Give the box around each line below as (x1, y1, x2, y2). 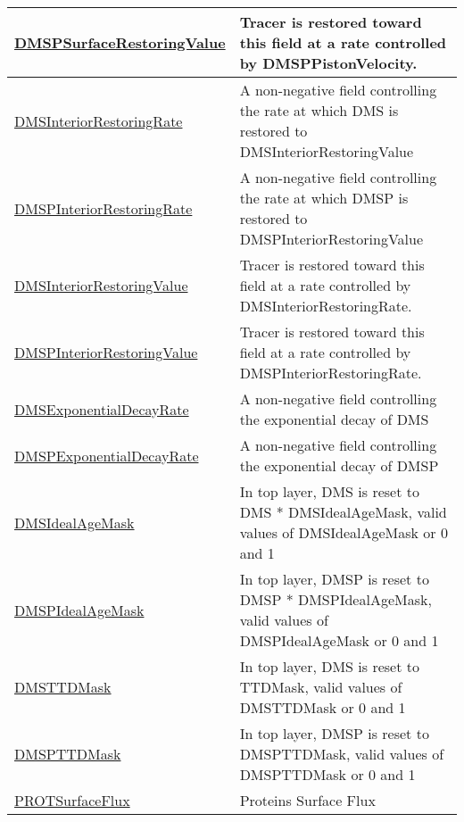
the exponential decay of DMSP (239, 455, 439, 476)
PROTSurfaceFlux (14, 790, 130, 810)
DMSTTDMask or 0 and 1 (239, 697, 406, 718)
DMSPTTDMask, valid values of (239, 743, 444, 764)
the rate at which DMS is (239, 100, 399, 120)
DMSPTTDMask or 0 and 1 (239, 764, 416, 785)
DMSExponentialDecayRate (14, 398, 189, 419)
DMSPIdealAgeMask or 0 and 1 (239, 630, 439, 651)
